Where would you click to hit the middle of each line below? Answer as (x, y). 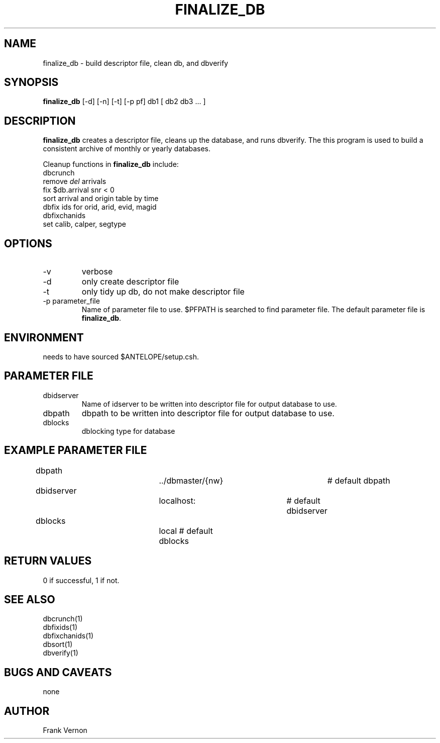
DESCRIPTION (40, 121)
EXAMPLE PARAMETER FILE (76, 450)
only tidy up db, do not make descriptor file (163, 292)
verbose (97, 272)
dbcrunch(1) (63, 619)
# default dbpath (359, 480)
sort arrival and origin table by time (101, 199)
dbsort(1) (58, 644)
